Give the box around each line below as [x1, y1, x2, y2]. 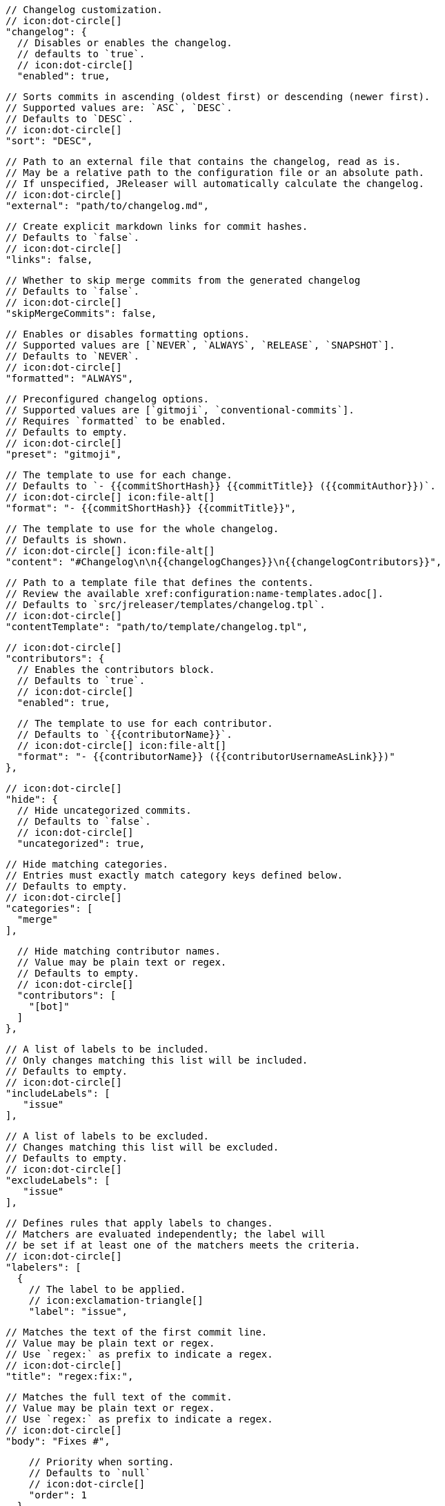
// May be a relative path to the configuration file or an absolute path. [6, 167, 424, 178]
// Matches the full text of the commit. [6, 1391, 233, 1402]
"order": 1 [28, 1489, 88, 1500]
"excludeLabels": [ [6, 1175, 110, 1186]
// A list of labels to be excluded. [6, 1131, 210, 1142]
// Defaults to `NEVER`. [6, 351, 139, 362]
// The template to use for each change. [6, 469, 233, 480]
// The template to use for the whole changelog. [6, 523, 279, 534]
